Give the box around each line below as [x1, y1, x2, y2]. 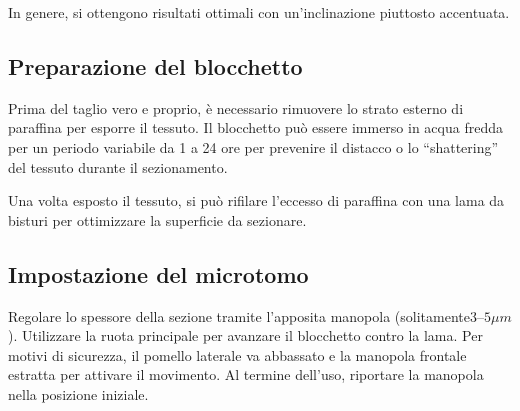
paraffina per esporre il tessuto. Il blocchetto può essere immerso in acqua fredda [8, 117, 503, 138]
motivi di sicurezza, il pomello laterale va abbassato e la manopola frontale [8, 344, 467, 365]
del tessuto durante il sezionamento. [8, 156, 228, 177]
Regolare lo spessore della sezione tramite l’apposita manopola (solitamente [8, 305, 470, 326]
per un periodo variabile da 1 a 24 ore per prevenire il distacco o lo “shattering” [8, 136, 499, 157]
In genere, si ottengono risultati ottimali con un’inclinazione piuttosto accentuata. [8, 2, 510, 22]
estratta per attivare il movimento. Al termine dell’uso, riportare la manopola [8, 364, 484, 385]
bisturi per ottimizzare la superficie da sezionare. [8, 209, 307, 230]
